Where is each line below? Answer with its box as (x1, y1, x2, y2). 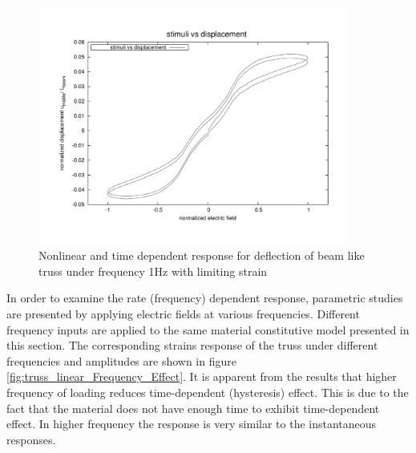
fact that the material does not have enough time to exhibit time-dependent (6, 399, 380, 416)
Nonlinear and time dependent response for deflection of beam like (38, 247, 365, 264)
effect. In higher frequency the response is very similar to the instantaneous (6, 415, 377, 432)
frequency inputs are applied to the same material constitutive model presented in (6, 321, 410, 338)
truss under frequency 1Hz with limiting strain (38, 262, 268, 279)
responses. (6, 431, 56, 447)
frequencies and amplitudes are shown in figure (6, 352, 236, 369)
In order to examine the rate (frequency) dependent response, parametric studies (6, 289, 403, 306)
